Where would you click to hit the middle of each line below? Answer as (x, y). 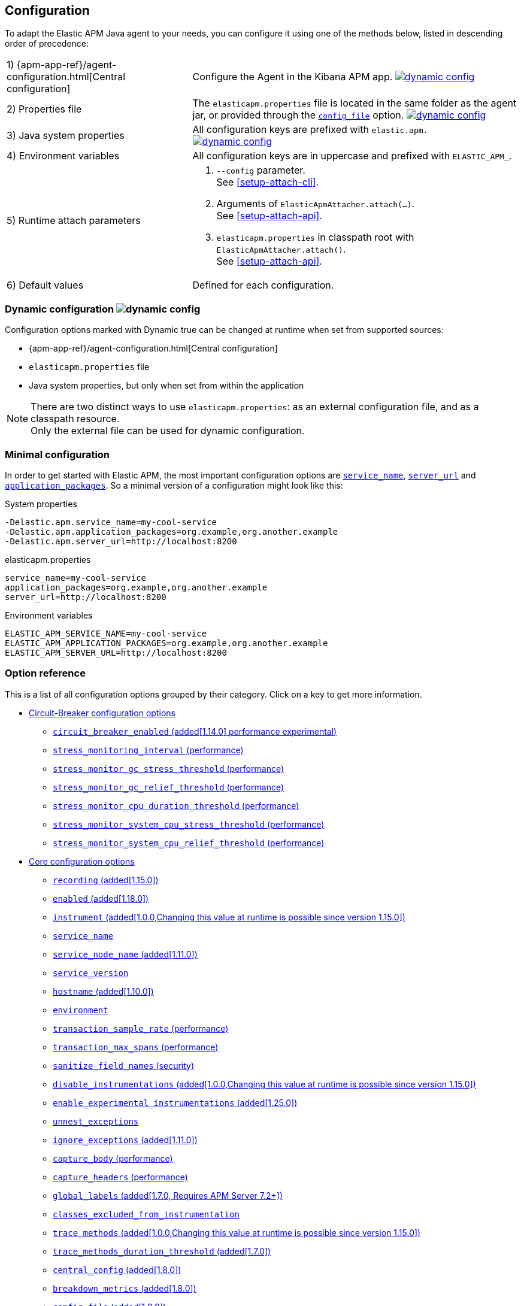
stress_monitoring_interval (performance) (148, 750)
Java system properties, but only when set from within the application (166, 386)
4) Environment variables (63, 156)
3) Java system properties (66, 136)
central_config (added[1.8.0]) (117, 1269)
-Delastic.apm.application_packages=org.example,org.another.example (172, 531)
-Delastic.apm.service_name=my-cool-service (111, 522)
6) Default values (45, 285)
